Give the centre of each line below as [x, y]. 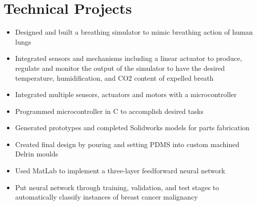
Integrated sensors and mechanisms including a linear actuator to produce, [128, 58]
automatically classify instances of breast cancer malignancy [106, 197]
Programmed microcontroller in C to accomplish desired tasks [109, 111]
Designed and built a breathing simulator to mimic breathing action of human [134, 32]
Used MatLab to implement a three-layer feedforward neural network [120, 171]
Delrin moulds [37, 154]
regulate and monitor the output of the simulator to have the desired [120, 68]
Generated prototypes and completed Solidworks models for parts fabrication [132, 128]
